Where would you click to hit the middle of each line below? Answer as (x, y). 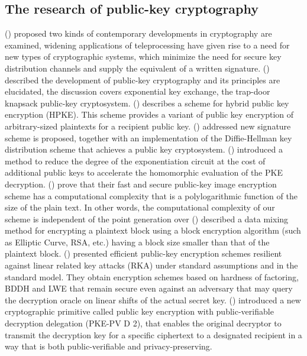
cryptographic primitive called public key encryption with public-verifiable (139, 311)
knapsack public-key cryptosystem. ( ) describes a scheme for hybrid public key (147, 103)
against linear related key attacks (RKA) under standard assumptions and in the (151, 265)
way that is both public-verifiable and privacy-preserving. (109, 346)
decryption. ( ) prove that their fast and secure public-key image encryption (141, 184)
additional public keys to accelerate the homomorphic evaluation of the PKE (144, 172)
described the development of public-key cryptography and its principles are (143, 80)
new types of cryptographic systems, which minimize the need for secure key (143, 56)
